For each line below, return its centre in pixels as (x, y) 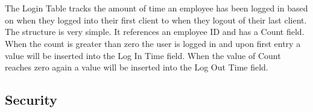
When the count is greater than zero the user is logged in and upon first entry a (153, 43)
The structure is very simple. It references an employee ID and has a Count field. (155, 32)
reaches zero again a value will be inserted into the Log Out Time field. (137, 67)
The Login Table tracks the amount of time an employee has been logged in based (156, 8)
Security (31, 100)
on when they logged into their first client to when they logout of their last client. (156, 20)
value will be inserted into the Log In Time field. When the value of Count (143, 55)
